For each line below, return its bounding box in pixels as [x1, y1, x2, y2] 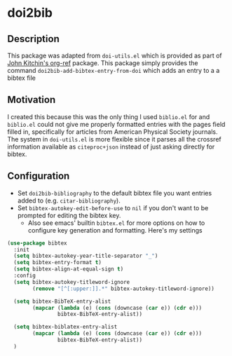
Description [7, 33, 60, 45]
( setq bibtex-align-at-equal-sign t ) [13, 266, 124, 273]
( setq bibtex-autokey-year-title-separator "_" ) [13, 252, 158, 260]
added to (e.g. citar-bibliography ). [17, 196, 121, 205]
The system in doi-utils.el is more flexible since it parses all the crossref [7, 135, 222, 143]
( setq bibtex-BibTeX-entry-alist [13, 298, 111, 305]
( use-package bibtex [7, 240, 68, 247]
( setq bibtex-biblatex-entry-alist [13, 324, 118, 331]
